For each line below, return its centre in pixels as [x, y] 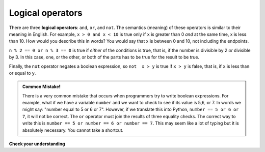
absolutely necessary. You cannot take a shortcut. [73, 130]
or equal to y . [23, 73]
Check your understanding [37, 144]
